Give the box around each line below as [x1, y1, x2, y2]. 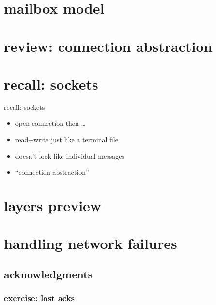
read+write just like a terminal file [15, 135, 118, 145]
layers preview [4, 196, 102, 215]
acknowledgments [4, 266, 93, 281]
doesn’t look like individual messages [15, 151, 124, 161]
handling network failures [4, 233, 177, 253]
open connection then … [15, 118, 86, 128]
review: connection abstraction [4, 36, 213, 56]
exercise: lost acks [4, 292, 75, 304]
